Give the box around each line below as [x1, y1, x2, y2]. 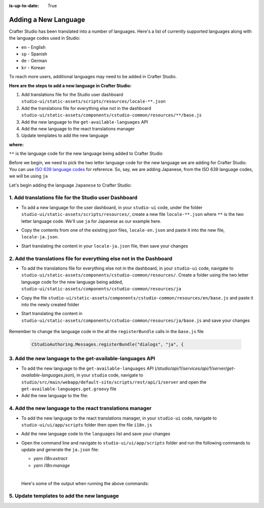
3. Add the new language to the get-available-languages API [9, 355, 155, 362]
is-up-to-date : [9, 3, 39, 8]
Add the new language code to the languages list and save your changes [21, 431, 171, 437]
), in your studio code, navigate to [72, 372, 144, 378]
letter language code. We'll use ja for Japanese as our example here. [21, 218, 161, 224]
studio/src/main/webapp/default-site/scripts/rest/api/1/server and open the [21, 379, 207, 385]
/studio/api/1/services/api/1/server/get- [156, 365, 236, 371]
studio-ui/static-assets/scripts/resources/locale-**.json [21, 99, 166, 105]
